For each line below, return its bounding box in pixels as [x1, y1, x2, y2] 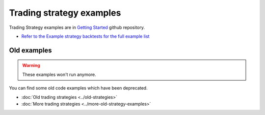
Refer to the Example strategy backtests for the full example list [21, 33, 150, 39]
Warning [22, 63, 40, 69]
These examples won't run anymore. [22, 71, 97, 77]
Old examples [9, 46, 52, 54]
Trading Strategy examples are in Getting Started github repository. [9, 24, 145, 30]
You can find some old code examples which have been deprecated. [9, 85, 148, 91]
